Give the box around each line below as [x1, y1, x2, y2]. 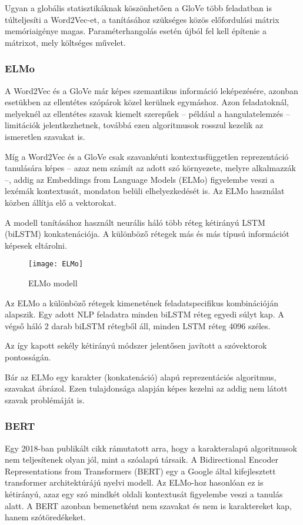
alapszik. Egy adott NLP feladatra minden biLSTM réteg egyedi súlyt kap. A [5, 308, 284, 320]
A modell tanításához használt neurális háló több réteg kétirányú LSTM [5, 216, 265, 228]
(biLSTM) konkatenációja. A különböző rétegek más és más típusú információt [5, 228, 289, 240]
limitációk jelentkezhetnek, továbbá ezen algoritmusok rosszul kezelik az [5, 119, 264, 131]
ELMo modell [28, 276, 78, 289]
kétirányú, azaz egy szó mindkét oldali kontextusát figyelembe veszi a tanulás [5, 487, 283, 500]
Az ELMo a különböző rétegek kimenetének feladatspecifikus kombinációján [5, 296, 278, 309]
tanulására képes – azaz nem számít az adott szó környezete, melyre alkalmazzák [5, 162, 296, 174]
